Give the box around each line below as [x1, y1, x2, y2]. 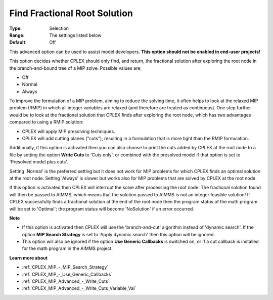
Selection [49, 25, 69, 31]
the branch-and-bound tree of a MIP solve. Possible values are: [9, 65, 142, 71]
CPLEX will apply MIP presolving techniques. [22, 128, 116, 134]
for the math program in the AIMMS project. [22, 245, 113, 251]
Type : [9, 25, 22, 31]
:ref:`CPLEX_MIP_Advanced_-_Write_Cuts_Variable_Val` [22, 285, 136, 291]
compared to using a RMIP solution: [9, 119, 83, 125]
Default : [9, 39, 27, 46]
